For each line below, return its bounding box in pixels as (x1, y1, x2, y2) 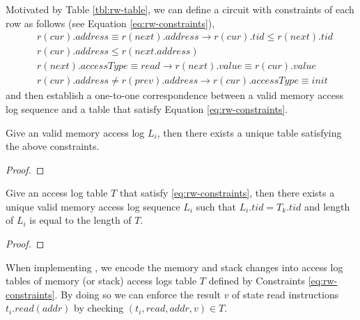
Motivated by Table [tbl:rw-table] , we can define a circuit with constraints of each (6, 2, 354, 16)
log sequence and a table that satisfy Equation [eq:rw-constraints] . (6, 101, 288, 116)
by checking (74, 300, 124, 315)
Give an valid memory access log (6, 125, 145, 139)
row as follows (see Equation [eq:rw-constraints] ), (6, 15, 215, 30)
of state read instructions (232, 287, 339, 301)
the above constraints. (6, 139, 100, 153)
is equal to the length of (29, 213, 132, 227)
